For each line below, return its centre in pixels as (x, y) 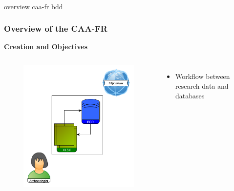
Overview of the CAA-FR (56, 28)
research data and (202, 86)
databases (190, 95)
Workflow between (202, 76)
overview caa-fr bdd (33, 6)
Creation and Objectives (46, 46)
